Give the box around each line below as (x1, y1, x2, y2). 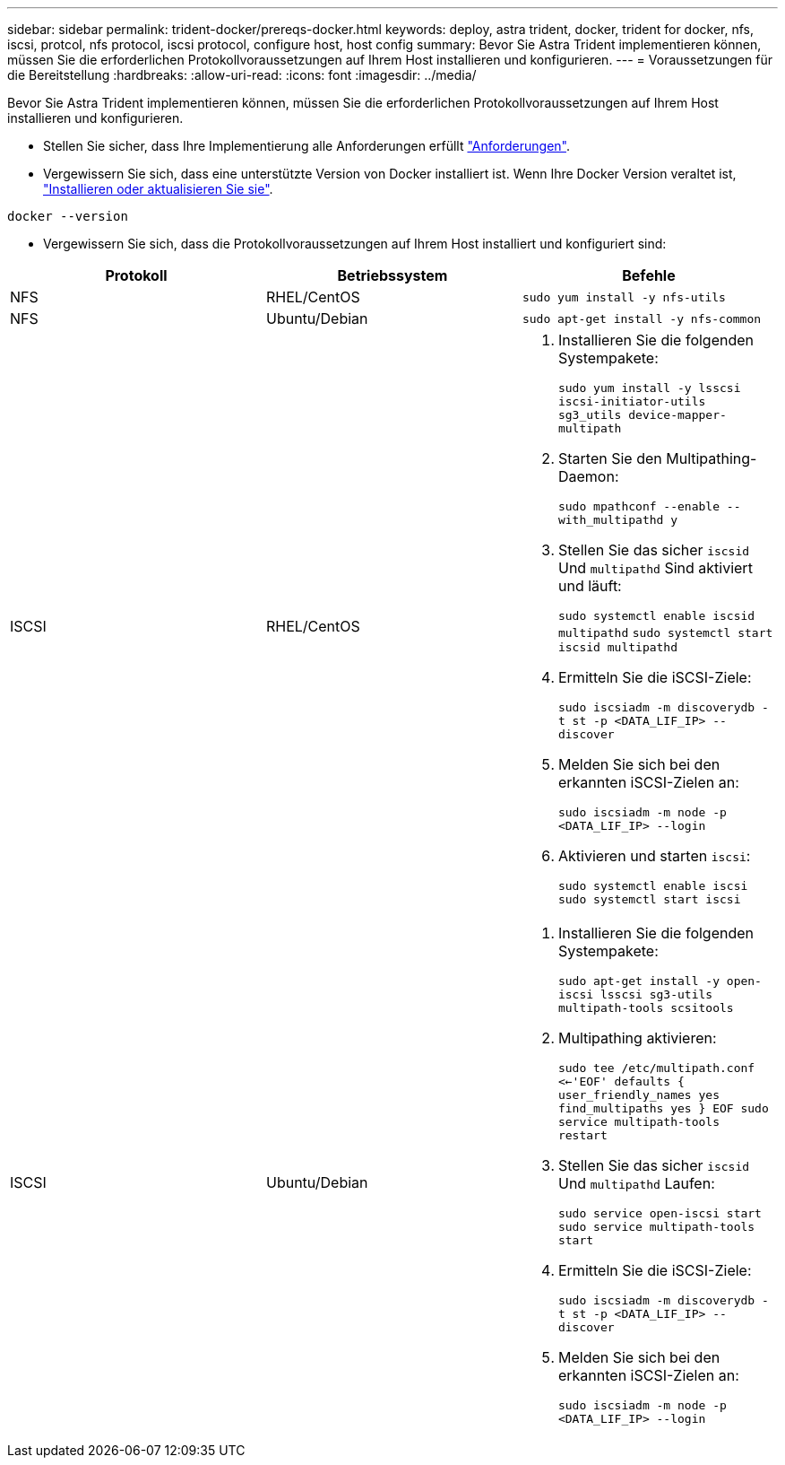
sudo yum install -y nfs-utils (522, 290, 726, 304)
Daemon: (557, 467, 619, 485)
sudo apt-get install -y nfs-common (522, 311, 762, 326)
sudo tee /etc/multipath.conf (557, 1061, 755, 1075)
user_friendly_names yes (557, 1088, 720, 1102)
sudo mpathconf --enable (557, 500, 720, 513)
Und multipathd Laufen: (557, 1174, 715, 1192)
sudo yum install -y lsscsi (557, 381, 741, 395)
